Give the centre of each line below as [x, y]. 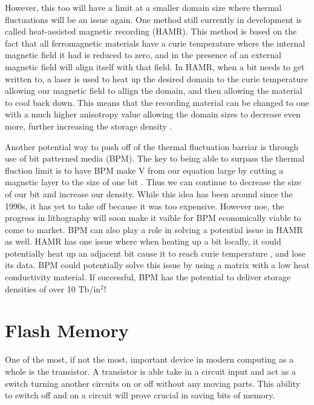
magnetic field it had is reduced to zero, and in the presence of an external [143, 55]
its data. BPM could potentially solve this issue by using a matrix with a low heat [157, 265]
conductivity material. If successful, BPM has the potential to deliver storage [148, 277]
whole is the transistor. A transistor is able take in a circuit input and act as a [150, 371]
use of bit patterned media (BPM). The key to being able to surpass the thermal [155, 158]
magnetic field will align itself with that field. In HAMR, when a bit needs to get [155, 66]
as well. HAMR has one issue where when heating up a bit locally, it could [143, 241]
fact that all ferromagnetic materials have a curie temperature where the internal [155, 43]
